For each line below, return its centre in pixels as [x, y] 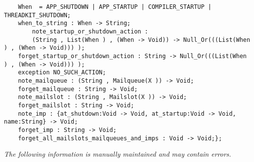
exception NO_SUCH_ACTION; [62, 73]
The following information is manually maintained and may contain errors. [118, 154]
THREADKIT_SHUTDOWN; [38, 15]
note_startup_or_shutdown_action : [90, 31]
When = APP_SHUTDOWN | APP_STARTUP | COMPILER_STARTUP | [115, 7]
